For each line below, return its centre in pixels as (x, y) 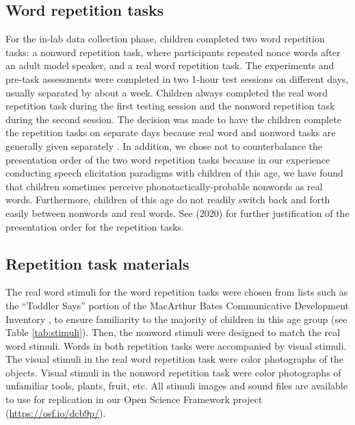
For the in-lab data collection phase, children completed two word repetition (165, 39)
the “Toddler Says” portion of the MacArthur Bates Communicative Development (177, 305)
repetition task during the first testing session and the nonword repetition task (170, 106)
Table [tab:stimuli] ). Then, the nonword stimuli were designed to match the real (173, 332)
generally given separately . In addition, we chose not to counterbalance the (164, 145)
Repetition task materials (97, 263)
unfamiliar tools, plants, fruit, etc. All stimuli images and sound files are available (176, 386)
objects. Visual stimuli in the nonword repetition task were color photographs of (173, 372)
